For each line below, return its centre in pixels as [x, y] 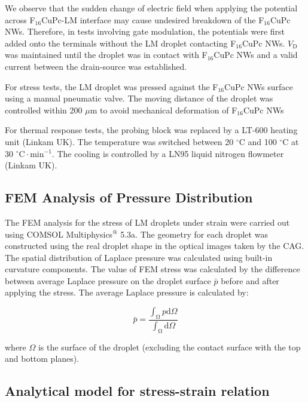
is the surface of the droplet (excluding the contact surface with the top [169, 347]
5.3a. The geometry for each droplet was [194, 234]
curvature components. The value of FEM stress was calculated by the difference [153, 269]
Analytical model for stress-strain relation [137, 391]
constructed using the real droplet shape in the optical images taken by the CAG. [155, 246]
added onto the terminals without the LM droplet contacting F [121, 43]
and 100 [262, 141]
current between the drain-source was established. [96, 66]
